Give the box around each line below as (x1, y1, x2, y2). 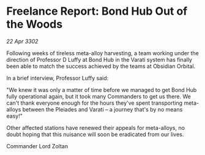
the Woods (6, 17, 63, 31)
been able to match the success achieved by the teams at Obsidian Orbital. (6, 62, 196, 70)
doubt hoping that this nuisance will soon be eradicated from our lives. (6, 130, 184, 138)
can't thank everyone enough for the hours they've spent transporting (6, 99, 182, 107)
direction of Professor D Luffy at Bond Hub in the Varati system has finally (6, 56, 193, 63)
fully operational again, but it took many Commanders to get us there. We (6, 93, 191, 100)
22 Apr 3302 (6, 37, 39, 45)
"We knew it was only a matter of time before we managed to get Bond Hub (6, 86, 197, 93)
